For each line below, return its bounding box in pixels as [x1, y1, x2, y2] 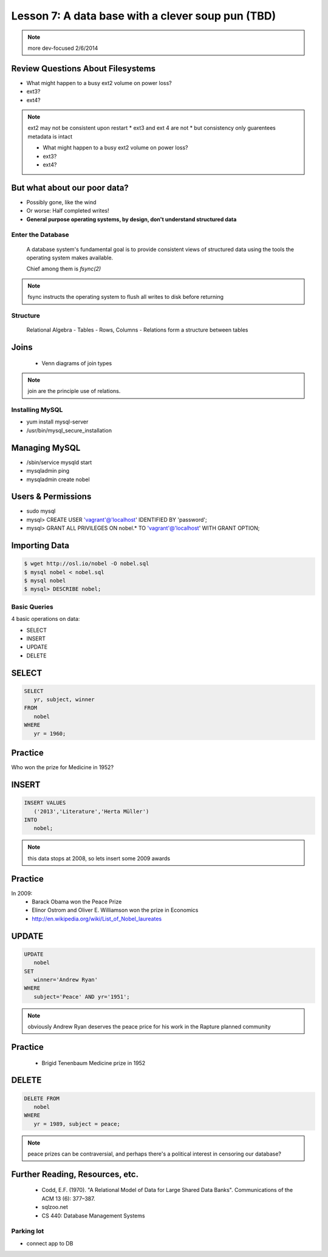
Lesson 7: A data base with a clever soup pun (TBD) [11, 9, 276, 22]
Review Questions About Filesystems [11, 63, 156, 74]
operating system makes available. [26, 254, 114, 261]
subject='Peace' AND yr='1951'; [33, 993, 130, 1000]
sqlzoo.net [41, 1204, 68, 1211]
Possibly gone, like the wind [26, 198, 97, 206]
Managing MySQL [11, 442, 81, 453]
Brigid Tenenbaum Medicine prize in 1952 [41, 1059, 146, 1066]
